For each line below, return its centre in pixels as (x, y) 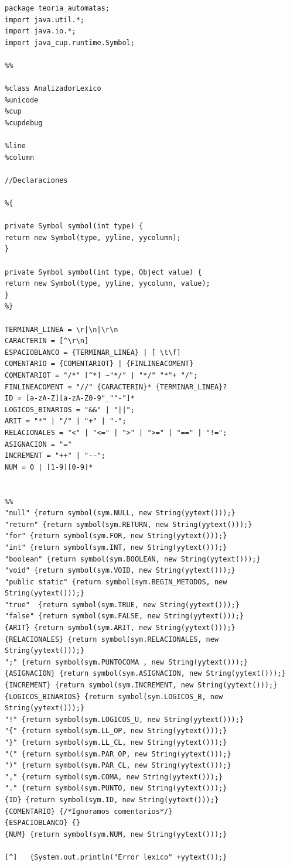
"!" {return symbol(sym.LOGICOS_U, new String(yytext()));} (124, 719)
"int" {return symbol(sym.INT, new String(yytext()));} (116, 547)
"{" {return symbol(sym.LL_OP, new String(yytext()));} (116, 731)
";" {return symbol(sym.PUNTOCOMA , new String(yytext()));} (127, 662)
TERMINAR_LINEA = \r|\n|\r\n (62, 329)
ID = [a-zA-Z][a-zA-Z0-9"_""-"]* (70, 398)
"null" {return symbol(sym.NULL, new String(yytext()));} (120, 513)
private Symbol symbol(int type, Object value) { (103, 272)
